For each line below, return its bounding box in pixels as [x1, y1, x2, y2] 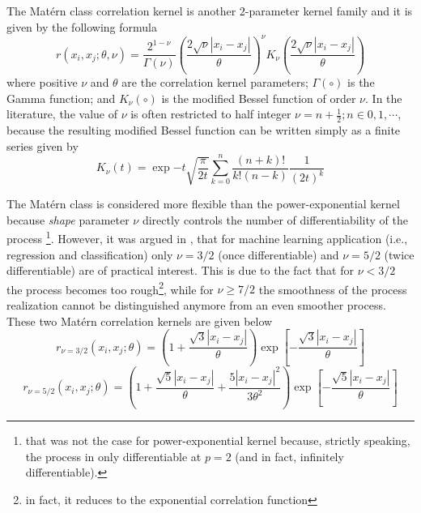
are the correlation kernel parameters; [121, 74, 308, 91]
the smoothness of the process [258, 280, 407, 297]
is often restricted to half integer [130, 105, 291, 122]
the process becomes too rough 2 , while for [6, 278, 214, 297]
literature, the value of [6, 105, 117, 122]
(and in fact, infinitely [235, 447, 344, 464]
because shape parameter [6, 211, 130, 228]
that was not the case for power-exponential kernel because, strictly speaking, [25, 432, 410, 449]
